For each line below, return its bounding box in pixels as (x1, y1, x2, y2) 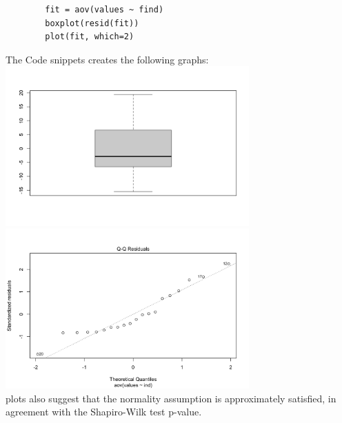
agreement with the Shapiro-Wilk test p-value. (6, 404, 202, 419)
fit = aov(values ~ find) (45, 5, 164, 14)
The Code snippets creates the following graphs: (6, 52, 209, 66)
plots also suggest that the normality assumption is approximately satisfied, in (6, 391, 336, 405)
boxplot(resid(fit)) (45, 18, 139, 28)
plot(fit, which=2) (45, 32, 134, 42)
